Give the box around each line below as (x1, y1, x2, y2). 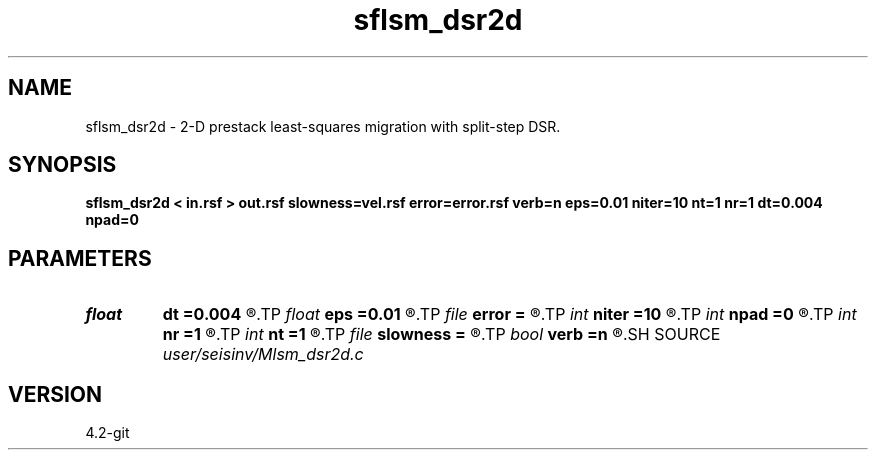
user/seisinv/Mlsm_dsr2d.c (162, 344, 364, 365)
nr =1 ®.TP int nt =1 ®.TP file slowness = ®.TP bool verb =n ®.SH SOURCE (162, 324, 721, 345)
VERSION (8, 381, 103, 407)
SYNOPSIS (8, 152, 117, 178)
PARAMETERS (8, 245, 152, 271)
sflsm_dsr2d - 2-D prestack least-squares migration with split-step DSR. (85, 117, 561, 135)
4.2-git (85, 424, 130, 442)
